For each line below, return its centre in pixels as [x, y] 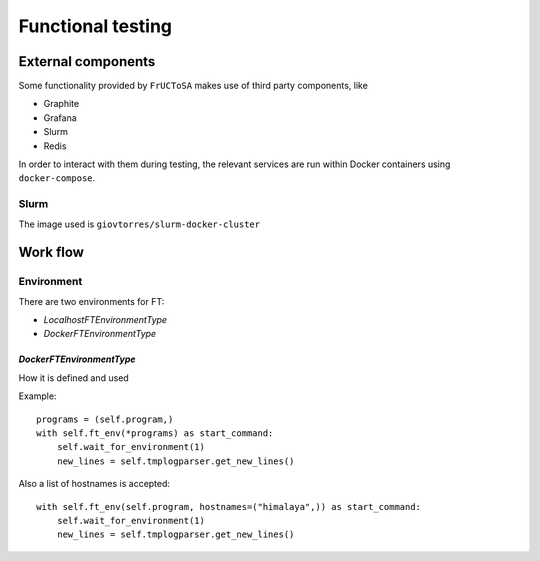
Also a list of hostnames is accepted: [94, 484]
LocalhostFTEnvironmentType [105, 320]
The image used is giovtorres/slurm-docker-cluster [139, 224]
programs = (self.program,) [105, 419]
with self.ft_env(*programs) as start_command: [155, 433]
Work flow [51, 252]
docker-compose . [57, 178]
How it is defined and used [73, 377]
